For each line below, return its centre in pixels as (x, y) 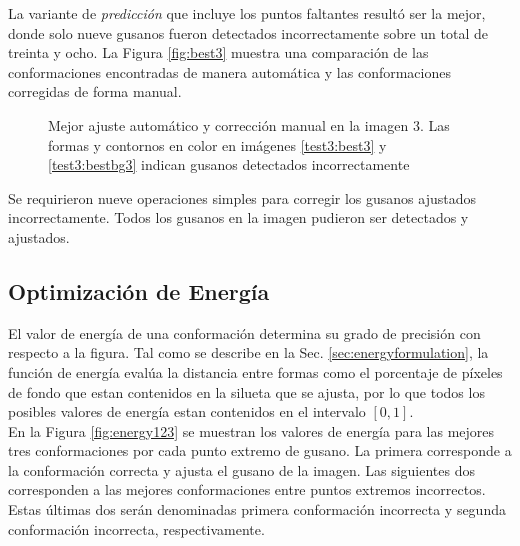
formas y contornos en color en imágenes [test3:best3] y (217, 144)
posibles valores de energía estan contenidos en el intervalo (187, 411)
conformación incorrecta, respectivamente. (136, 528)
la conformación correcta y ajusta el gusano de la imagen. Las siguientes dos (242, 469)
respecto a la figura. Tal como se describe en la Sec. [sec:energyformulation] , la (248, 352)
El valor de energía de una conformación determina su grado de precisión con (244, 332)
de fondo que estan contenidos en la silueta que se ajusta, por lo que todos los (246, 391)
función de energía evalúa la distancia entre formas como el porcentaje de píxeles (255, 371)
